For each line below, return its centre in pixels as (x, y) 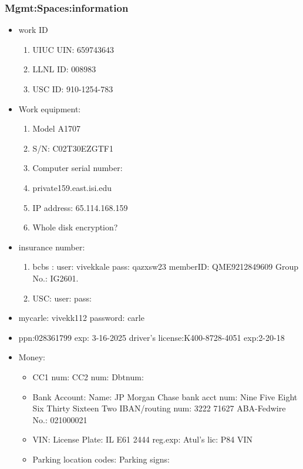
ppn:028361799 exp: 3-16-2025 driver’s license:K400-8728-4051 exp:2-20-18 (151, 337)
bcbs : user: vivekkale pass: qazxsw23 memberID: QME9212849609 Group (166, 267)
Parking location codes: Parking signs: (101, 459)
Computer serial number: (78, 168)
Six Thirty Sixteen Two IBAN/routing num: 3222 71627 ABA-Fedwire (159, 408)
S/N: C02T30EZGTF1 (73, 148)
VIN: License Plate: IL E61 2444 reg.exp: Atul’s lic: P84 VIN (143, 439)
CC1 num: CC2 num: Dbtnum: (88, 376)
